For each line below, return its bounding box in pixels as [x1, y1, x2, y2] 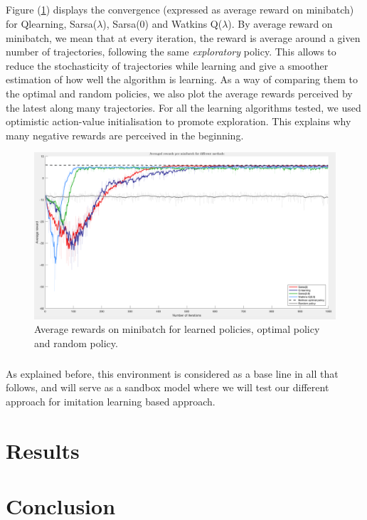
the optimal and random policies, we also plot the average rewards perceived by [6, 85, 353, 100]
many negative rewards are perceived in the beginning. [6, 127, 244, 142]
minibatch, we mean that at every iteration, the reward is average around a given [6, 30, 361, 45]
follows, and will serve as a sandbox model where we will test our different [6, 380, 329, 395]
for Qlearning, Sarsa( [6, 16, 97, 31]
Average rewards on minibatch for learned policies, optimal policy [34, 322, 320, 336]
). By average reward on [228, 16, 333, 31]
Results [6, 435, 80, 465]
